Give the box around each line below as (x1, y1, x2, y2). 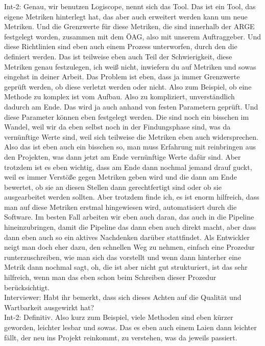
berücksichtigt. (4, 282, 50, 292)
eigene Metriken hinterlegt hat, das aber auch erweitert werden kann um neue (4, 11, 248, 21)
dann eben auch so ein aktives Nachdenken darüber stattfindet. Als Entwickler (4, 231, 250, 242)
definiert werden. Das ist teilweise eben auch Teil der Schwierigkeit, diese (4, 51, 232, 61)
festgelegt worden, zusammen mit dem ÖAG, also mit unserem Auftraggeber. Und (4, 31, 261, 41)
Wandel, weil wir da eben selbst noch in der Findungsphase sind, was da (4, 121, 231, 132)
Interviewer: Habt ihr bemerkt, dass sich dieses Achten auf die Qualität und (4, 292, 242, 302)
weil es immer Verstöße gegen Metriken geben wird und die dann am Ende (4, 171, 237, 182)
